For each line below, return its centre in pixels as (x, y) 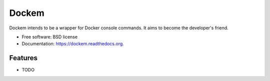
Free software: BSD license (49, 37)
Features (23, 58)
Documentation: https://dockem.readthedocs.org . (73, 44)
